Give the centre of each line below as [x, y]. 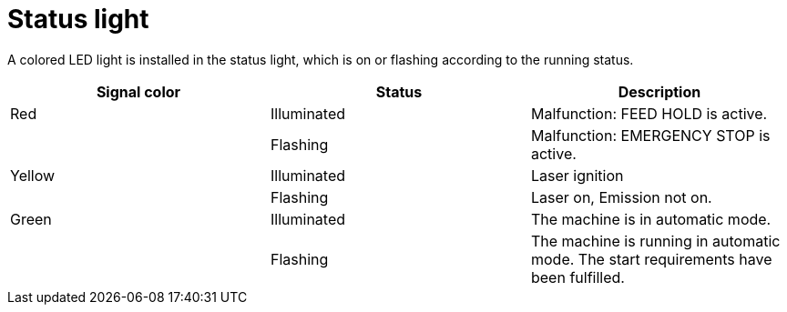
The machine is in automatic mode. [651, 219]
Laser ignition [577, 175]
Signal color [138, 91]
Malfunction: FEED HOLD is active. [649, 113]
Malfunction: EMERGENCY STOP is [650, 135]
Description [659, 91]
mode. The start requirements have [651, 259]
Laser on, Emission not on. [621, 197]
